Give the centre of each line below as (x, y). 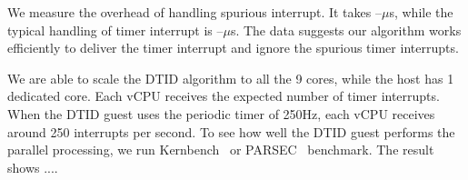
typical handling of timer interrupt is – (115, 30)
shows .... (33, 167)
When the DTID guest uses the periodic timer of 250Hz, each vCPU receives (221, 113)
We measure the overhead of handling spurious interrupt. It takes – (194, 12)
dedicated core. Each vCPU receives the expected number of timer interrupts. (224, 96)
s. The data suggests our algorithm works (346, 30)
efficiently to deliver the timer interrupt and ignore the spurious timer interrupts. (233, 48)
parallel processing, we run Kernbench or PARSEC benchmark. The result (221, 150)
